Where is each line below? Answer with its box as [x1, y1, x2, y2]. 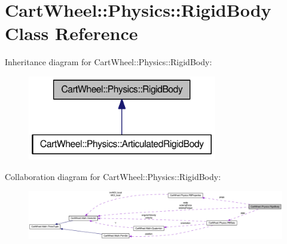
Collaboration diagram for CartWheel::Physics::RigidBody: [5, 170, 221, 182]
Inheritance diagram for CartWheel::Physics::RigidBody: [5, 56, 212, 68]
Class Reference [5, 21, 138, 45]
